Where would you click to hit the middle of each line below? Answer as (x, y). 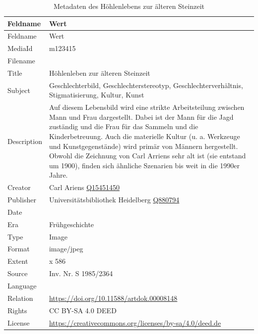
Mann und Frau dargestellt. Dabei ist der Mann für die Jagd (141, 117)
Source (18, 273)
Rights (17, 310)
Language (22, 286)
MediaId (20, 48)
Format (19, 249)
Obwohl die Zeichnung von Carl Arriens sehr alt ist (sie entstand (147, 156)
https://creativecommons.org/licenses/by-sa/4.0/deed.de (135, 322)
